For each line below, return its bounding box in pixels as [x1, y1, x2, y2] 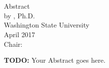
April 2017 [4, 29, 35, 39]
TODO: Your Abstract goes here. [4, 55, 106, 65]
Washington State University [4, 20, 90, 30]
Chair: [4, 39, 23, 49]
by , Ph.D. [4, 10, 35, 20]
